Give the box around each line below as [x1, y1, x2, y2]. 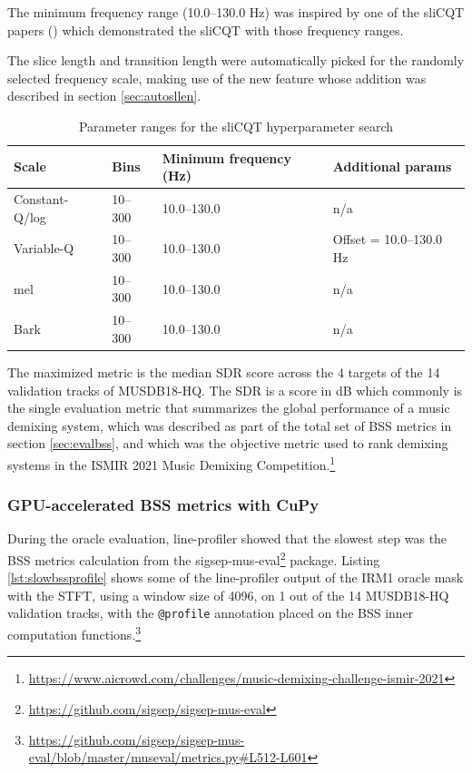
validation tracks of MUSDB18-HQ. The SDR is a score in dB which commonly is [7, 380, 463, 399]
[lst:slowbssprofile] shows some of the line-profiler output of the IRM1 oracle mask [7, 568, 464, 587]
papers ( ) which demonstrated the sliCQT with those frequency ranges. [7, 20, 404, 39]
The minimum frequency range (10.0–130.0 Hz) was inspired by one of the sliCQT [7, 3, 465, 21]
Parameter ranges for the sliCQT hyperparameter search [78, 116, 394, 135]
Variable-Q [14, 239, 74, 258]
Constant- [14, 190, 69, 208]
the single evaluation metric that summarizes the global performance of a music [7, 398, 450, 417]
